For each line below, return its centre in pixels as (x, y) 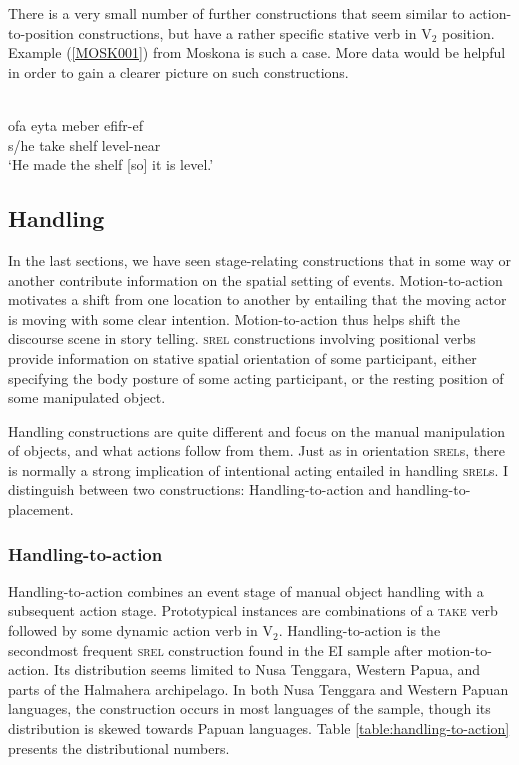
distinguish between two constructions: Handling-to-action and (200, 489)
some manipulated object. (87, 397)
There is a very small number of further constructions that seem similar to (236, 13)
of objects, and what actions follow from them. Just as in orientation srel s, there (256, 450)
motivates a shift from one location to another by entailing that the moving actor (257, 299)
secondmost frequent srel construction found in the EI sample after (215, 649)
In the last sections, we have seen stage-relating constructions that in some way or (260, 259)
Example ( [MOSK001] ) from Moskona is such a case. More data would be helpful (257, 52)
